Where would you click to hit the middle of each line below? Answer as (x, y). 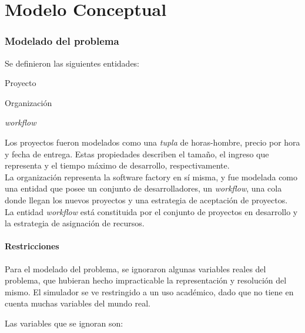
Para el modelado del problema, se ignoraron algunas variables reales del (135, 268)
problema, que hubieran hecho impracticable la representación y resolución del (146, 280)
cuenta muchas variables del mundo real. (78, 303)
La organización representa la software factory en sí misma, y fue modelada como (151, 177)
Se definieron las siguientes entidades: (72, 63)
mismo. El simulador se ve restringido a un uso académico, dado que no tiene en (149, 291)
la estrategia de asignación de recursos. (75, 223)
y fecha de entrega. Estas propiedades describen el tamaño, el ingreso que (137, 154)
